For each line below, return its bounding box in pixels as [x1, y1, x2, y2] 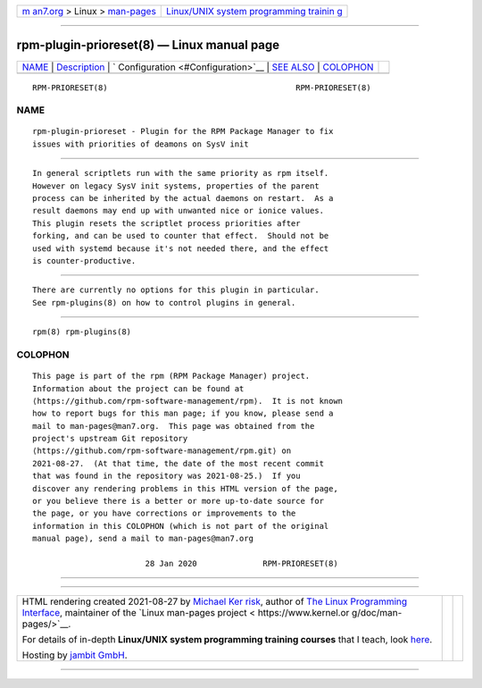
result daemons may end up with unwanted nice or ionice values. [32, 206, 325, 216]
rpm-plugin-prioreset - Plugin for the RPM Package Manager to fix [32, 126, 334, 137]
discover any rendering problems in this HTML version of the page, [32, 483, 338, 493]
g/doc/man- [351, 607, 403, 619]
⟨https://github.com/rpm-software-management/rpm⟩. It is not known [32, 396, 344, 406]
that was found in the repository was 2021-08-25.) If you [32, 471, 301, 482]
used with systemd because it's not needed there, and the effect [32, 243, 329, 254]
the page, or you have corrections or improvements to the [32, 508, 296, 518]
